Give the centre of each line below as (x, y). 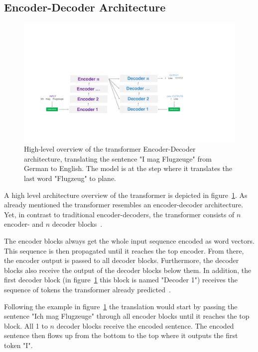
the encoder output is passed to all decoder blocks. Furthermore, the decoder (122, 260)
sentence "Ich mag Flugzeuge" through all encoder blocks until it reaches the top (127, 316)
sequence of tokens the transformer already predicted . (87, 290)
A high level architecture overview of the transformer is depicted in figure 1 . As (126, 195)
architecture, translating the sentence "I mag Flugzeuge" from (118, 158)
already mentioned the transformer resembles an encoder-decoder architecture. (124, 205)
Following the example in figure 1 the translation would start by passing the (121, 306)
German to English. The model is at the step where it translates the (128, 168)
